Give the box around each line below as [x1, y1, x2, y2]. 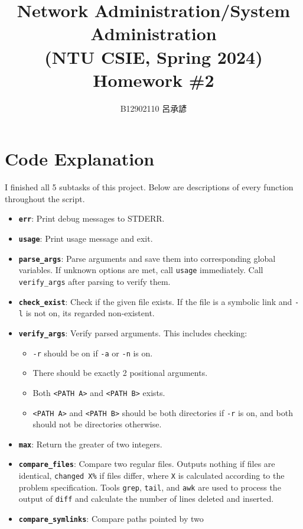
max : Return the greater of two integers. [18, 437, 162, 450]
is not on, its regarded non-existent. [25, 307, 155, 319]
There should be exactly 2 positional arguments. [32, 366, 208, 379]
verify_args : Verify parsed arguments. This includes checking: [18, 327, 247, 339]
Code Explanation [5, 147, 155, 171]
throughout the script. [5, 192, 85, 205]
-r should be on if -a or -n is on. [32, 346, 153, 359]
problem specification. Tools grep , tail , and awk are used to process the [18, 481, 281, 493]
